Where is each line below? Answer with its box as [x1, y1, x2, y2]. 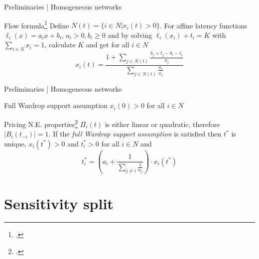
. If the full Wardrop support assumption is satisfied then [48, 129, 222, 139]
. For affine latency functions [159, 20, 248, 30]
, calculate [44, 39, 76, 50]
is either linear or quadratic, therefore [105, 119, 220, 129]
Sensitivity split [4, 193, 114, 213]
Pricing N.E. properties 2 [4, 117, 78, 129]
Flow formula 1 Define [4, 18, 69, 30]
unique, [4, 138, 26, 148]
